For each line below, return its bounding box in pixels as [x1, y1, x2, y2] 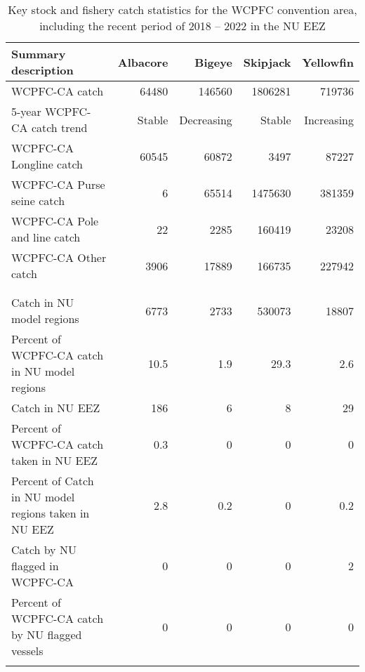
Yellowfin [302, 53, 354, 70]
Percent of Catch [11, 473, 94, 489]
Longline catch [11, 156, 84, 172]
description [11, 62, 74, 78]
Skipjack [243, 53, 291, 70]
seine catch [11, 192, 65, 209]
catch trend [31, 119, 88, 136]
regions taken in [11, 505, 90, 521]
